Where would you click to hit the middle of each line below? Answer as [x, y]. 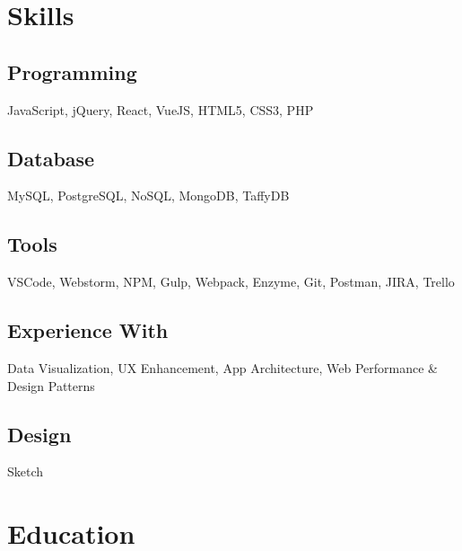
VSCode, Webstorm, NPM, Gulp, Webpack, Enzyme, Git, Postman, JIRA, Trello [231, 282]
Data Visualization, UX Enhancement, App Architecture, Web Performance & [222, 367]
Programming [72, 71]
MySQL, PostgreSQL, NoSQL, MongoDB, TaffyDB [148, 196]
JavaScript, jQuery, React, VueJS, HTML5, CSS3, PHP [161, 109]
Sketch [26, 471]
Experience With [88, 330]
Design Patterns [51, 385]
